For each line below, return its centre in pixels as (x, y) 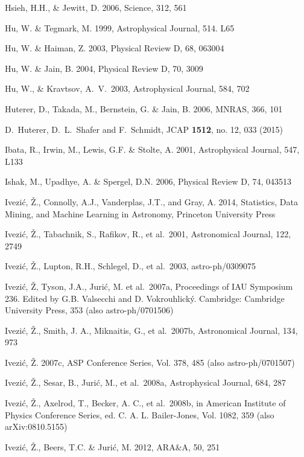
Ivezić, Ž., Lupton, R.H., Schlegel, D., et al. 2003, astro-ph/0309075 (131, 266)
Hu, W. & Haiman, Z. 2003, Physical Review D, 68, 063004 (115, 48)
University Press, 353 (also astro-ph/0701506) (89, 310)
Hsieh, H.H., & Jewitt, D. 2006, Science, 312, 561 (96, 7)
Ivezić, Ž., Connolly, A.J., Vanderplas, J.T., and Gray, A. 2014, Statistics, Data (151, 201)
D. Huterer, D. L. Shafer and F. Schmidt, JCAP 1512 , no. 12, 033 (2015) (144, 129)
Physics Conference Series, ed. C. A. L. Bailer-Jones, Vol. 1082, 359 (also (140, 414)
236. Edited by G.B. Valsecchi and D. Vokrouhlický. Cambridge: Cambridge (145, 298)
